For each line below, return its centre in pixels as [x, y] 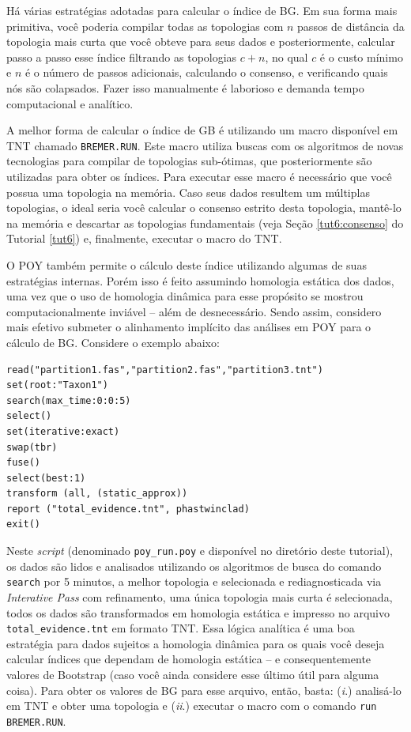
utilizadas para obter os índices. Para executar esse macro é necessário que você [199, 176]
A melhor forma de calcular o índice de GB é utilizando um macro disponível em [202, 130]
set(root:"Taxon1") [57, 385]
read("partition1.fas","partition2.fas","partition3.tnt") [165, 370]
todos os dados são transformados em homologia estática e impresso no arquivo [198, 612]
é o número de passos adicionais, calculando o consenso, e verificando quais [206, 72]
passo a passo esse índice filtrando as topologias [122, 57]
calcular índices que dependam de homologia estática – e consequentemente [189, 659]
